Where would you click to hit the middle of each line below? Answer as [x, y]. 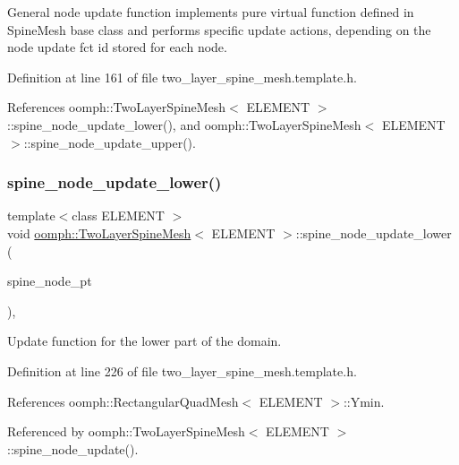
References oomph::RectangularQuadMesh [123, 401]
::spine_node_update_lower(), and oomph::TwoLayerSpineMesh [184, 124]
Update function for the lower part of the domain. [144, 341]
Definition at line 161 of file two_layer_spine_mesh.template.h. [182, 77]
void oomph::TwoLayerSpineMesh [99, 232]
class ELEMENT [118, 215]
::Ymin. [364, 401]
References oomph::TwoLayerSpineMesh [117, 107]
